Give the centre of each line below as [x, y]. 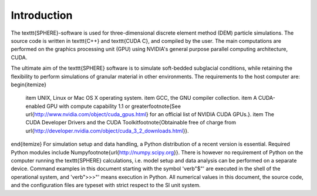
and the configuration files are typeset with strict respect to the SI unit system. [106, 185]
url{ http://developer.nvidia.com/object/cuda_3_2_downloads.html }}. [107, 131]
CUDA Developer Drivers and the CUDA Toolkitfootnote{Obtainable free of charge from [131, 123]
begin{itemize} [29, 85]
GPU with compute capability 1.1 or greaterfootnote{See [114, 106]
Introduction [42, 15]
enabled [35, 106]
